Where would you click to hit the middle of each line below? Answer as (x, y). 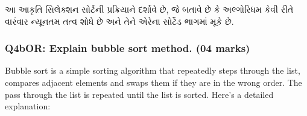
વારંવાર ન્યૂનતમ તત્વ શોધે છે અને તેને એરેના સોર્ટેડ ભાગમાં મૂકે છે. (119, 21)
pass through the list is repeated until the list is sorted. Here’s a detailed (139, 94)
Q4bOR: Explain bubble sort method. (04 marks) (128, 48)
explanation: (28, 106)
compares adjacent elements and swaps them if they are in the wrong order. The (153, 82)
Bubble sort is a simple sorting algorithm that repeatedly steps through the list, (153, 70)
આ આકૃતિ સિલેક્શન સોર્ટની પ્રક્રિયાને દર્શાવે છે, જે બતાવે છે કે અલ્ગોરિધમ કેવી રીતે (149, 9)
